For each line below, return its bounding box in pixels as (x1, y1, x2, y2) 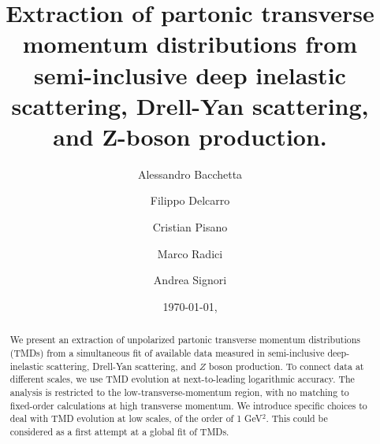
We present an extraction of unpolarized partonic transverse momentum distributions (9, 333, 360, 346)
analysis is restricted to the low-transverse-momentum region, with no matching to (9, 385, 349, 398)
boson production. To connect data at (208, 359, 364, 372)
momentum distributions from (22, 28, 358, 60)
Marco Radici (157, 245, 223, 261)
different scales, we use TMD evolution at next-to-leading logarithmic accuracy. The (9, 372, 355, 386)
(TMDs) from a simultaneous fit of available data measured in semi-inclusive (9, 346, 325, 359)
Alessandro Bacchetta (137, 165, 243, 182)
